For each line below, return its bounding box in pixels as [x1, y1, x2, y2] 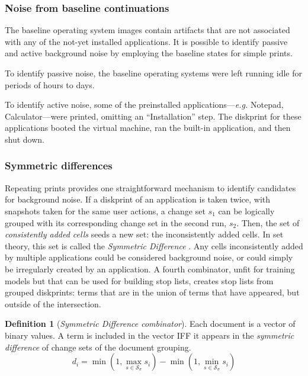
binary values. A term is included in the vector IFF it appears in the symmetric [5, 329, 294, 341]
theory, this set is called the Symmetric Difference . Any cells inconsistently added [5, 239, 303, 252]
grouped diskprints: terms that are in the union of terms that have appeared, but [5, 286, 300, 298]
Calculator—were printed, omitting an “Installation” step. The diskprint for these [5, 110, 301, 122]
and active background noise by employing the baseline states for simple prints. [5, 47, 293, 59]
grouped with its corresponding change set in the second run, [5, 216, 227, 229]
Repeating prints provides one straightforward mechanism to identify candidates [5, 181, 296, 194]
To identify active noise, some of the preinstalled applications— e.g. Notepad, [5, 98, 284, 111]
